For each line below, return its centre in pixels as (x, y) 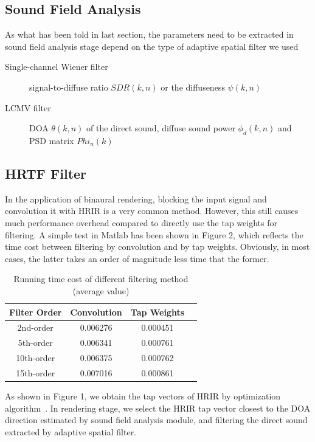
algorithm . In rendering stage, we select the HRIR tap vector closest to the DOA (158, 408)
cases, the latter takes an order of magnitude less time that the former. (137, 258)
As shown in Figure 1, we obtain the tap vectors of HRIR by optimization (143, 395)
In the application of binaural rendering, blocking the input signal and (136, 199)
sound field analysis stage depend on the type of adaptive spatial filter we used (152, 46)
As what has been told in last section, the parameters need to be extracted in (149, 34)
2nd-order (35, 327)
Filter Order (36, 312)
